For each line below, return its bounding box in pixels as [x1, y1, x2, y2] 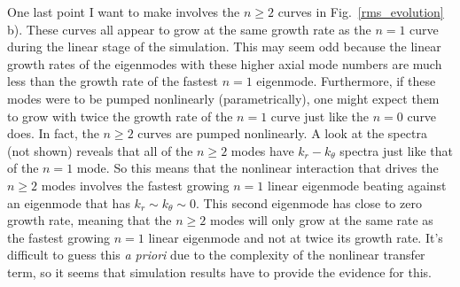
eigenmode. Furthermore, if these [256, 72, 436, 90]
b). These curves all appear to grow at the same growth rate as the [7, 19, 371, 38]
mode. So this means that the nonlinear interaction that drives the [76, 159, 439, 177]
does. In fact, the [7, 124, 99, 143]
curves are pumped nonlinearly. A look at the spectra [137, 124, 427, 143]
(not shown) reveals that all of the [7, 141, 193, 159]
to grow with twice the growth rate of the [7, 106, 233, 125]
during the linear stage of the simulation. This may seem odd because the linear [7, 37, 441, 56]
